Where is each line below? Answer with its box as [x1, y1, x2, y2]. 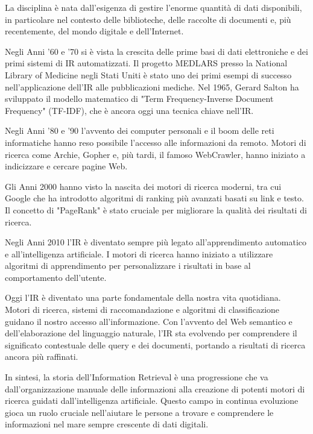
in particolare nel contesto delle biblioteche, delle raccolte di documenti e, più [5, 13, 291, 25]
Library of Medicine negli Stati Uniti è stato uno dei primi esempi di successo [5, 68, 292, 81]
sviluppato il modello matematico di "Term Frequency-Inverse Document [5, 92, 274, 105]
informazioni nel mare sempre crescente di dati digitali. [5, 418, 209, 430]
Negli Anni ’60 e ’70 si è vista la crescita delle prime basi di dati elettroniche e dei [5, 45, 308, 57]
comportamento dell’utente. [5, 271, 107, 283]
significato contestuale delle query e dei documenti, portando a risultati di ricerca [5, 338, 306, 351]
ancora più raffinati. [5, 350, 78, 363]
